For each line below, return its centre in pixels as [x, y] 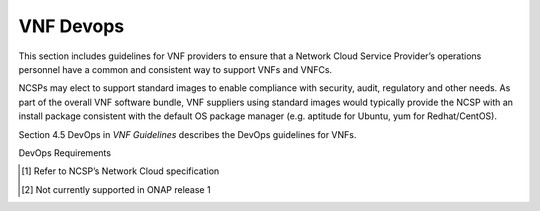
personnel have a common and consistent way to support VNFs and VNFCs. [175, 69]
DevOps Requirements [65, 152]
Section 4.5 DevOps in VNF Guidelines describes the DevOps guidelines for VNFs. [187, 134]
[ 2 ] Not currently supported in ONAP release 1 [116, 189]
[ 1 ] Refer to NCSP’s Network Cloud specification [120, 171]
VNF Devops [71, 26]
